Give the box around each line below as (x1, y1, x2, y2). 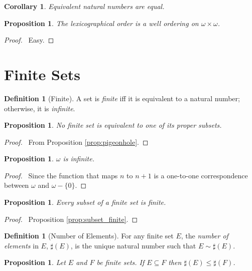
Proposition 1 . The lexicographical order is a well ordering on (4, 18, 199, 28)
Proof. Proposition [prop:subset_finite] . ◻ (4, 213, 138, 224)
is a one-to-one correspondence (154, 170, 248, 180)
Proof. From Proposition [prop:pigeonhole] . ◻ (4, 136, 149, 147)
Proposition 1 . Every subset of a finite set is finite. (4, 197, 166, 207)
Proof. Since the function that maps (4, 170, 118, 180)
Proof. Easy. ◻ (4, 35, 54, 45)
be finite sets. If (96, 257, 145, 267)
